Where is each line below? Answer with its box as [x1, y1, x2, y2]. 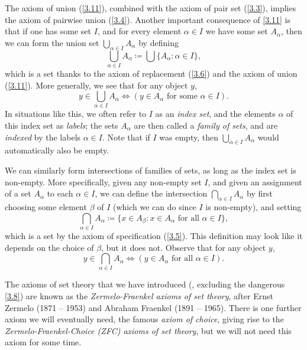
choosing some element [5, 200, 87, 212]
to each [47, 187, 73, 199]
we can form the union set [5, 36, 99, 48]
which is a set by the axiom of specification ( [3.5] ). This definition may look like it [5, 229, 303, 241]
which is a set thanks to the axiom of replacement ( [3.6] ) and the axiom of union [5, 67, 298, 79]
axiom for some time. [5, 336, 82, 348]
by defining [138, 36, 179, 48]
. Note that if [102, 130, 150, 143]
